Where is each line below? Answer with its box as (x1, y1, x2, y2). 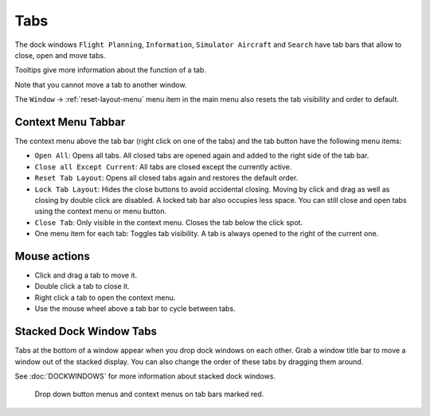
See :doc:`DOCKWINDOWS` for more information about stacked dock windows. (14, 371, 276, 381)
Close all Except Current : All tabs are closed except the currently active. (34, 161, 292, 171)
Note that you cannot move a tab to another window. (14, 80, 187, 89)
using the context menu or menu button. (34, 207, 167, 216)
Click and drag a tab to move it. (34, 270, 138, 280)
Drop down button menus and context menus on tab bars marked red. (34, 390, 264, 399)
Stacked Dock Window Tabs (14, 325, 157, 338)
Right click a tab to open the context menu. (34, 293, 176, 302)
